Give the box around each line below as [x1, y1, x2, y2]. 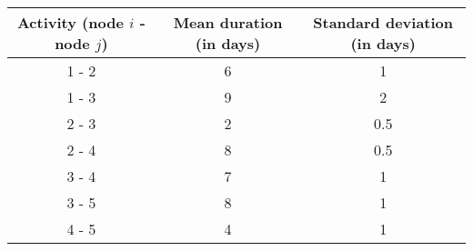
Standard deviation [313, 12, 454, 33]
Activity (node [16, 12, 124, 33]
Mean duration [173, 12, 283, 33]
